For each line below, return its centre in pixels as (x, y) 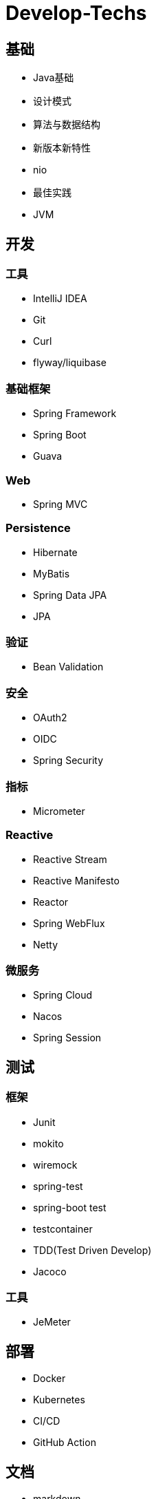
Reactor (51, 902)
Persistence (38, 528)
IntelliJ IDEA (60, 299)
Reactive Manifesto (76, 880)
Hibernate (55, 552)
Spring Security (68, 761)
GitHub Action (65, 1443)
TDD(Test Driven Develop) (92, 1250)
